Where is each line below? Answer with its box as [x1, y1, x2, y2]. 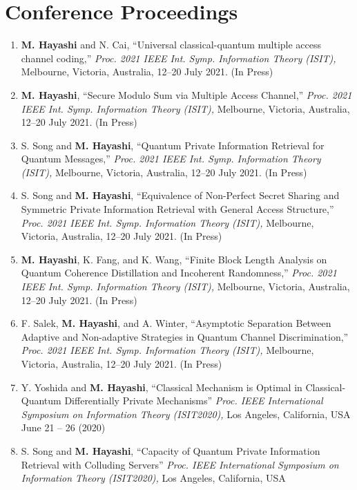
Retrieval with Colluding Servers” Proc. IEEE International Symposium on [21, 457, 339, 471]
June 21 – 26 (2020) [21, 420, 106, 435]
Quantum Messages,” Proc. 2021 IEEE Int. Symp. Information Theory [21, 151, 321, 166]
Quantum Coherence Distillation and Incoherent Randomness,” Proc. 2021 [21, 265, 337, 280]
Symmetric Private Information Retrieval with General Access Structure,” [21, 202, 334, 216]
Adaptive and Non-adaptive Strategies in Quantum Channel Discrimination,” [21, 329, 349, 343]
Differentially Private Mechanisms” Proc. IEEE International [64, 393, 323, 408]
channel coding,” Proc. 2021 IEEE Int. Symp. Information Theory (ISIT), [21, 50, 336, 65]
